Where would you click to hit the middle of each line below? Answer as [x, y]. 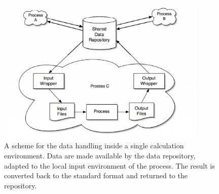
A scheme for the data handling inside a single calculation [94, 145]
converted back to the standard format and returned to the [96, 175]
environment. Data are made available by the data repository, [100, 156]
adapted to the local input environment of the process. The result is [109, 165]
